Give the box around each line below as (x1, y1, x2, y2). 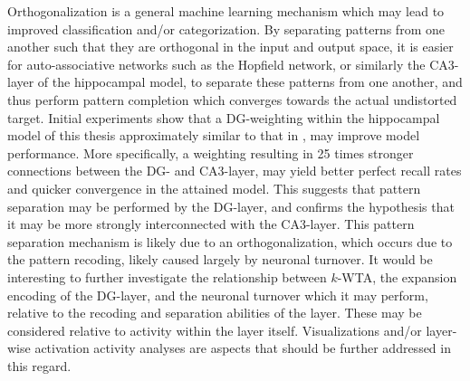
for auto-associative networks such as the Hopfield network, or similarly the (7, 54, 426, 73)
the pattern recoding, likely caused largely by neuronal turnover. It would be (7, 250, 433, 269)
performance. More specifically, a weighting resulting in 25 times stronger (7, 143, 414, 162)
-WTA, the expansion (337, 267, 457, 286)
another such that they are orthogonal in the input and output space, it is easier (7, 37, 454, 56)
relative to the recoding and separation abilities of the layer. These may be (7, 303, 422, 322)
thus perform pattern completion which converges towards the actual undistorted (7, 90, 457, 109)
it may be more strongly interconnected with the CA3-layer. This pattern (7, 214, 415, 233)
